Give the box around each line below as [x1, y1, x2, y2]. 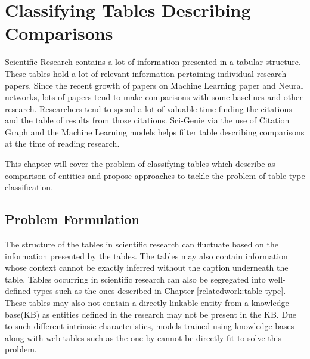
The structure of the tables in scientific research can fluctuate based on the [5, 238, 279, 250]
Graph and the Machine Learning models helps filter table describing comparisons [5, 125, 305, 138]
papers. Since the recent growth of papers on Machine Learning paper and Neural [5, 79, 303, 91]
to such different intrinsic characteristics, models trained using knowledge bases [5, 320, 294, 332]
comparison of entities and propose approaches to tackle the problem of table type [5, 169, 305, 181]
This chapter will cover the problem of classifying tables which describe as [5, 157, 275, 170]
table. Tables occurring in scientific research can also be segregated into [5, 273, 266, 285]
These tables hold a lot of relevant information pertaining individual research [5, 67, 287, 79]
